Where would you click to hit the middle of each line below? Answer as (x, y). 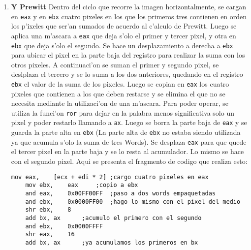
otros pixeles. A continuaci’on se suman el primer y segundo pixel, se (115, 64)
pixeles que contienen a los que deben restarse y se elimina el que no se (118, 93)
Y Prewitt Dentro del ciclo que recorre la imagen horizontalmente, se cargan (129, 6)
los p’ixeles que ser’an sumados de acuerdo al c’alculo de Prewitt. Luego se (124, 26)
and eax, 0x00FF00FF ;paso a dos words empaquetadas (121, 193)
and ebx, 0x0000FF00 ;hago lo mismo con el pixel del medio (133, 202)
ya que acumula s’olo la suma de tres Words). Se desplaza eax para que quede (129, 141)
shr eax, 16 (50, 234)
